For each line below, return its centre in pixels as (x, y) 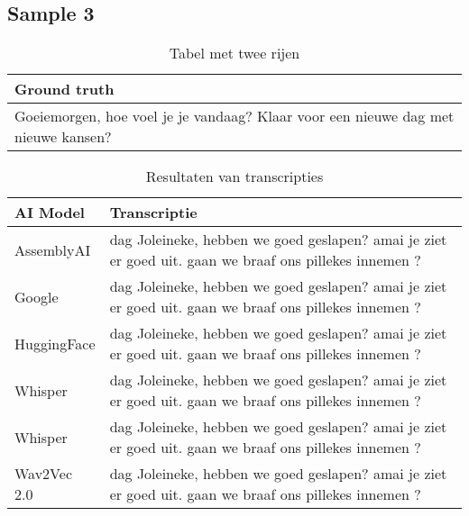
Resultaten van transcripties (234, 177)
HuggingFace (55, 343)
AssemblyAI (53, 249)
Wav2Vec (44, 474)
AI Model (50, 213)
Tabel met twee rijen (234, 53)
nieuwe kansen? (63, 137)
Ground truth (64, 89)
